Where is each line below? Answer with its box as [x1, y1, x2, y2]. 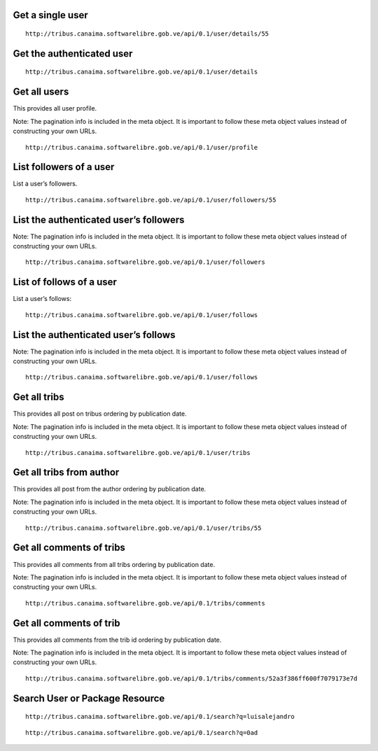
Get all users [13, 86, 69, 98]
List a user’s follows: [13, 295, 72, 303]
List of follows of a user [13, 276, 117, 288]
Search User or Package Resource [13, 692, 165, 704]
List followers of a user [13, 161, 115, 173]
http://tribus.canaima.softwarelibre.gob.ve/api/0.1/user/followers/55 [25, 196, 276, 204]
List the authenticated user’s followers [13, 213, 185, 225]
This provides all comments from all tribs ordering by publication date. [13, 560, 216, 568]
